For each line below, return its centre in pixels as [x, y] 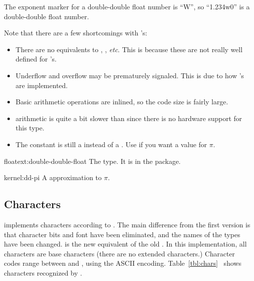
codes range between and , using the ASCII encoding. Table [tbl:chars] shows [123, 263]
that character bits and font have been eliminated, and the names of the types [122, 234]
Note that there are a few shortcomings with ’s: [76, 33]
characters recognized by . [43, 272]
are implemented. [42, 85]
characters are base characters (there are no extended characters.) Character [120, 253]
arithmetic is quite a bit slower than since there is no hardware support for [129, 118]
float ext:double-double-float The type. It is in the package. [92, 161]
